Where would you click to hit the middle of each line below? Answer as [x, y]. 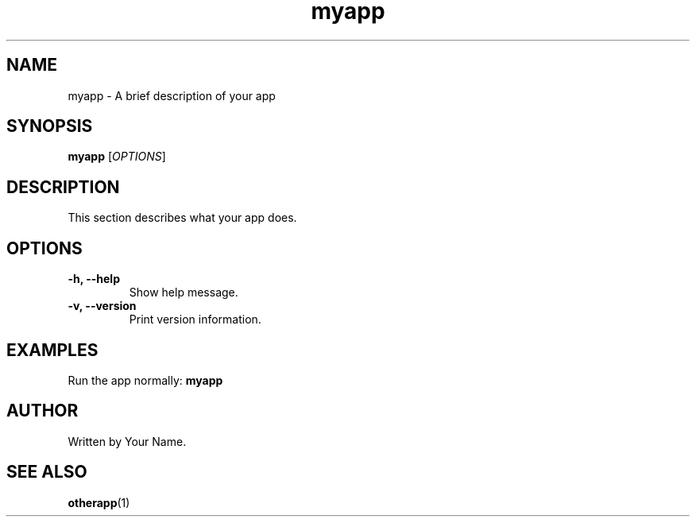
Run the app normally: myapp [145, 380]
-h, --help [94, 279]
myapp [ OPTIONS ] [117, 157]
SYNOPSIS [50, 126]
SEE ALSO [47, 472]
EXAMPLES [52, 350]
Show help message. [184, 292]
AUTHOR [43, 411]
